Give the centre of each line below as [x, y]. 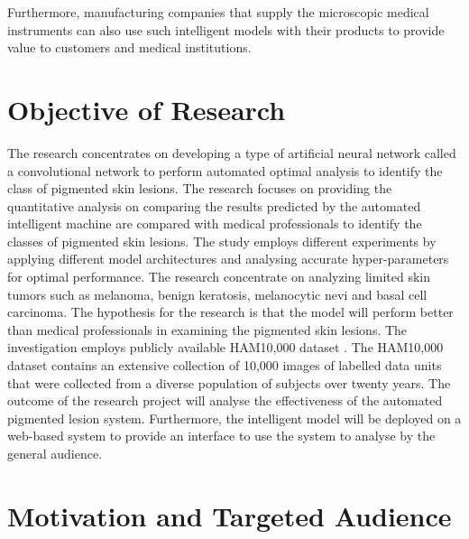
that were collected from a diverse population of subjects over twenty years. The [229, 382]
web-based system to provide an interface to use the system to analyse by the [221, 436]
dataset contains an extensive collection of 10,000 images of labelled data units [225, 365]
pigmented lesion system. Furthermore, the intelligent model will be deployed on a [234, 418]
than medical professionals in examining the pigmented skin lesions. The [207, 329]
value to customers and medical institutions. [129, 47]
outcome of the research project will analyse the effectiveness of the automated [225, 400]
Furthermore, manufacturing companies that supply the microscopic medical [218, 12]
